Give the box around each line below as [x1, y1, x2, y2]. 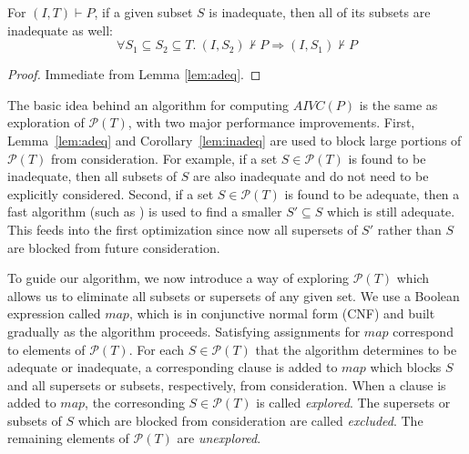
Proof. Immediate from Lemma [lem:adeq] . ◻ [7, 65, 261, 84]
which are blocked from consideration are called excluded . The [77, 410, 423, 429]
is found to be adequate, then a [284, 184, 460, 203]
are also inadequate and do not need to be [193, 166, 429, 186]
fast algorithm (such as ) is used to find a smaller [7, 202, 282, 221]
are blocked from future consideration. [7, 237, 220, 257]
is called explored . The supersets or [256, 393, 451, 412]
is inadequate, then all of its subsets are [209, 3, 431, 21]
